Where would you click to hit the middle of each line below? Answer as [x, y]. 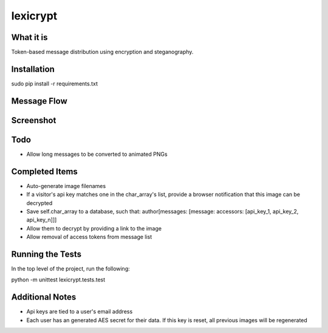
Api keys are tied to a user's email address [80, 312]
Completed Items [45, 171]
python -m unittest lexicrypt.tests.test [58, 280]
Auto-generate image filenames [66, 186]
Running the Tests [46, 254]
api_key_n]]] [42, 220]
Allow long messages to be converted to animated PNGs [97, 154]
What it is [29, 37]
